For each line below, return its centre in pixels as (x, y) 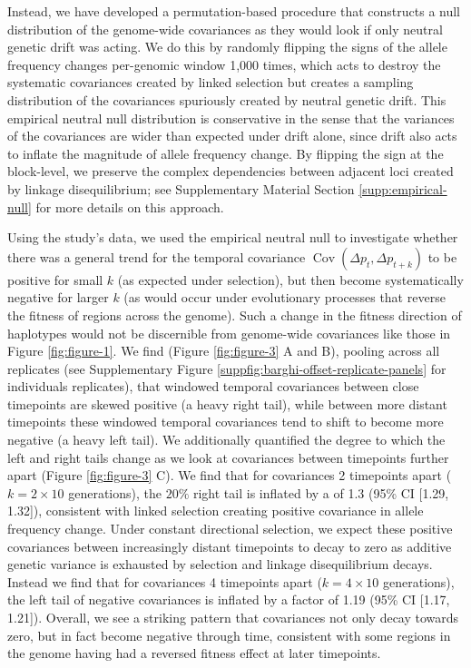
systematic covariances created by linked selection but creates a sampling (211, 82)
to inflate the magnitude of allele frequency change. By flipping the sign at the (226, 153)
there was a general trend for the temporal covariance (157, 256)
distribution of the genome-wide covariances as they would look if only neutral (225, 29)
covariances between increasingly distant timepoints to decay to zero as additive (230, 546)
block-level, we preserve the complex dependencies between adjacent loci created (231, 171)
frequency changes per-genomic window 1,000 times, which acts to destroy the (224, 64)
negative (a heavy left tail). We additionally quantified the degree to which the (226, 440)
